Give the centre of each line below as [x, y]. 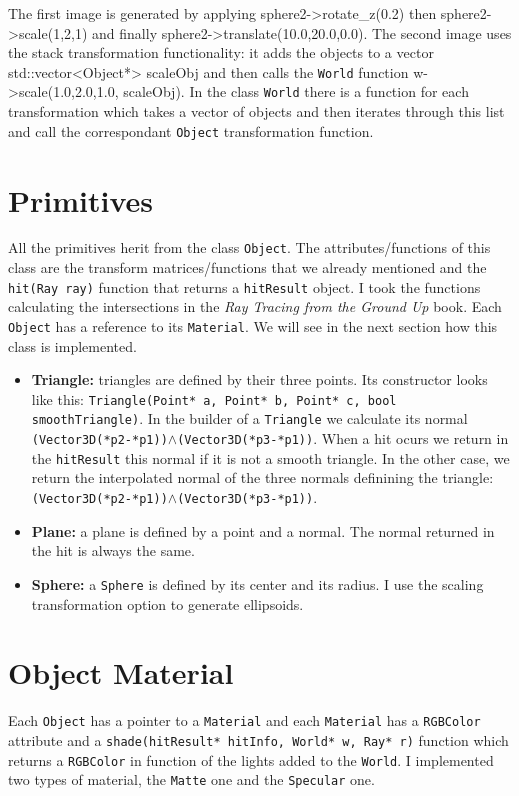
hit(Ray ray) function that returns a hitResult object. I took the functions [244, 286]
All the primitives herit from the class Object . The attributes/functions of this [249, 247]
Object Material [121, 672]
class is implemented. [72, 345]
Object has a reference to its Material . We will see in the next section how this [253, 325]
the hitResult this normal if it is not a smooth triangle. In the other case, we [270, 457]
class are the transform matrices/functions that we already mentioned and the [247, 267]
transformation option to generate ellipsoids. [167, 603]
